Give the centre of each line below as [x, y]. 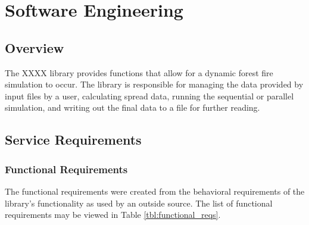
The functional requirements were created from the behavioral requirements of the [155, 191]
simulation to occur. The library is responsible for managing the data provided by [154, 84]
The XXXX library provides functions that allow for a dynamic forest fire [139, 72]
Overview [35, 47]
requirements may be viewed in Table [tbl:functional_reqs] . [113, 215]
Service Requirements [73, 140]
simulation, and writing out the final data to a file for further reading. [132, 107]
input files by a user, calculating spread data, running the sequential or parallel [149, 96]
